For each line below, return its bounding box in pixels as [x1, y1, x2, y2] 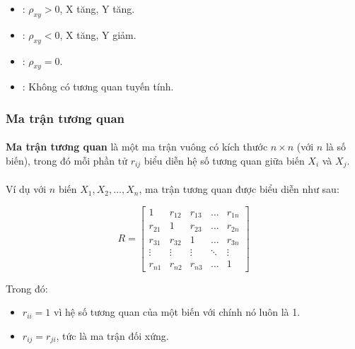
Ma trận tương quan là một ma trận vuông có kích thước [6, 139, 268, 154]
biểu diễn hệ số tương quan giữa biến [144, 153, 305, 168]
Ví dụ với [6, 182, 47, 196]
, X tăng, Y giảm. [59, 27, 136, 42]
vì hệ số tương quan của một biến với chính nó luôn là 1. [54, 304, 301, 319]
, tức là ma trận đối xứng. [56, 328, 169, 343]
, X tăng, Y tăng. [59, 1, 135, 16]
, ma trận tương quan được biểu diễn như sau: [139, 182, 339, 196]
